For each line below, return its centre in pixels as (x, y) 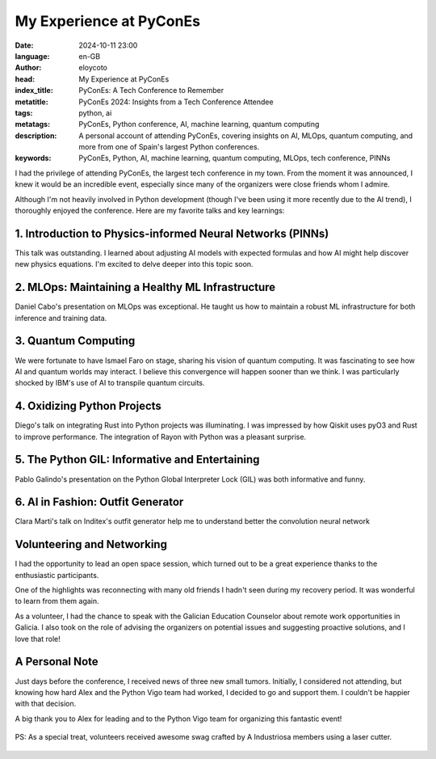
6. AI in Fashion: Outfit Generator (99, 502)
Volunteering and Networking (91, 544)
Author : (28, 68)
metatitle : (31, 102)
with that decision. (46, 704)
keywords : (33, 158)
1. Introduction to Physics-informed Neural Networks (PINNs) (172, 233)
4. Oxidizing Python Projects (88, 406)
